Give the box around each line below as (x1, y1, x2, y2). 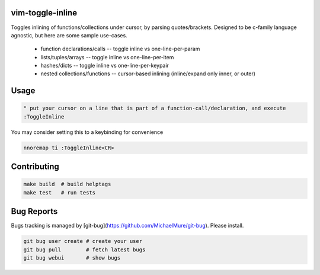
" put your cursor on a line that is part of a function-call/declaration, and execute (23, 105, 286, 112)
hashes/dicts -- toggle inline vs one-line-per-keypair (40, 62, 169, 69)
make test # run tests (23, 189, 96, 196)
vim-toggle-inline (11, 8, 77, 18)
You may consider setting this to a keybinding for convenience (11, 128, 164, 136)
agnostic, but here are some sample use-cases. (11, 31, 127, 39)
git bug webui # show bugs (23, 255, 121, 261)
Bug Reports (11, 206, 58, 216)
